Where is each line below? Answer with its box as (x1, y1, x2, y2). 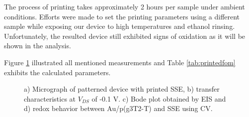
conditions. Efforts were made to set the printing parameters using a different (4, 11, 240, 21)
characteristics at (24, 93, 76, 104)
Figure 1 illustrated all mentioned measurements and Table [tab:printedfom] (4, 57, 236, 67)
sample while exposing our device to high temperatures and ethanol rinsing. (4, 21, 235, 31)
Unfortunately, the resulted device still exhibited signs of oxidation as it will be (4, 30, 246, 41)
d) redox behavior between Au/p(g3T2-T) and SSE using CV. (24, 103, 213, 114)
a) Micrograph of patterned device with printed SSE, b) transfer (24, 84, 220, 94)
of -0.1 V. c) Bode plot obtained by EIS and (91, 93, 226, 104)
